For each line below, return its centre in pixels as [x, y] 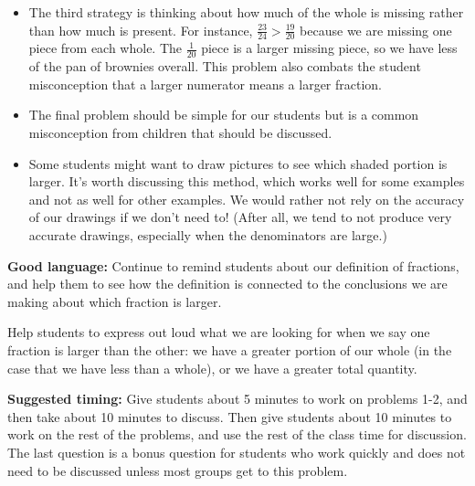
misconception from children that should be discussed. [180, 133]
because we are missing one [376, 30]
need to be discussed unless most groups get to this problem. [178, 470]
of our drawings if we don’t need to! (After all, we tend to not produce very [240, 217]
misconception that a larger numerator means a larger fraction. [205, 84]
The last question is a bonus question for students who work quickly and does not [237, 452]
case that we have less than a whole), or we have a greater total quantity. [212, 368]
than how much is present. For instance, [141, 30]
